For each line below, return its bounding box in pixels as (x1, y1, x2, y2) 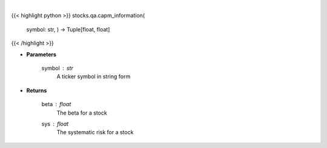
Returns (26, 87, 47, 94)
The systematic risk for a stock (56, 129, 134, 136)
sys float (41, 120, 69, 127)
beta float (41, 101, 71, 108)
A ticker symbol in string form (56, 73, 131, 80)
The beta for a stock (56, 109, 107, 116)
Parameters (26, 50, 57, 58)
